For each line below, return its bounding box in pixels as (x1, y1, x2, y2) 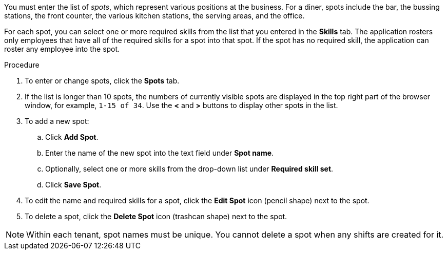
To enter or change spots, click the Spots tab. (25, 76, 180, 85)
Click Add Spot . (45, 133, 99, 141)
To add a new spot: (25, 117, 89, 125)
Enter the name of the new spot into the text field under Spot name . (45, 149, 274, 157)
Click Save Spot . (45, 180, 102, 189)
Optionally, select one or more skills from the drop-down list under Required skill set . (45, 164, 334, 173)
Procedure (4, 60, 40, 69)
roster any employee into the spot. (4, 45, 120, 53)
